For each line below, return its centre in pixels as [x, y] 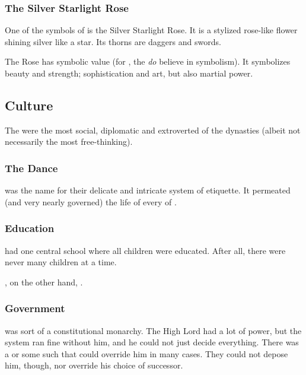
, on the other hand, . [44, 282]
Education [30, 228]
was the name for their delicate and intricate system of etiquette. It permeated [148, 190]
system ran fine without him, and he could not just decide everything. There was [152, 342]
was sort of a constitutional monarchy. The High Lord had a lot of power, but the [153, 330]
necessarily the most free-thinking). [69, 142]
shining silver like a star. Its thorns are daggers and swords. [113, 41]
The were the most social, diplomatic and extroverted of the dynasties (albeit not [153, 130]
